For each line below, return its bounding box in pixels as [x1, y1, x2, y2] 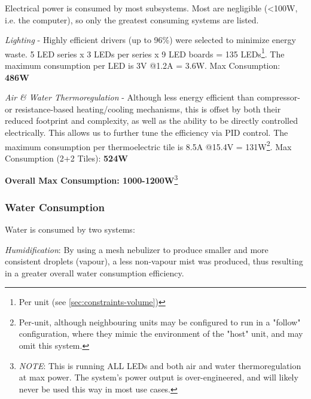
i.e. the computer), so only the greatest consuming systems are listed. [5, 13, 259, 26]
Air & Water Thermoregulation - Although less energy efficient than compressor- [5, 91, 300, 103]
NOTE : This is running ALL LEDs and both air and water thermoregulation [19, 359, 301, 371]
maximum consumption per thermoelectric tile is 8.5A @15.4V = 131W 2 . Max [5, 138, 292, 153]
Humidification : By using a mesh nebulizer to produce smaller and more [5, 243, 269, 255]
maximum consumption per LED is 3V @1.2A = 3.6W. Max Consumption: [5, 59, 280, 72]
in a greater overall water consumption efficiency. [5, 266, 184, 279]
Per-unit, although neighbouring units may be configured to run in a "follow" [19, 315, 301, 328]
